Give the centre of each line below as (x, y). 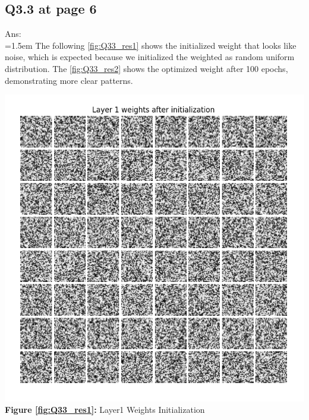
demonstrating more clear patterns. (69, 80)
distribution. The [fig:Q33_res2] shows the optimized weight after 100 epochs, (146, 68)
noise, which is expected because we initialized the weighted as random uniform (150, 57)
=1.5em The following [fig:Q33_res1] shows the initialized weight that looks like (151, 45)
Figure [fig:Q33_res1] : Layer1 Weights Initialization (105, 410)
